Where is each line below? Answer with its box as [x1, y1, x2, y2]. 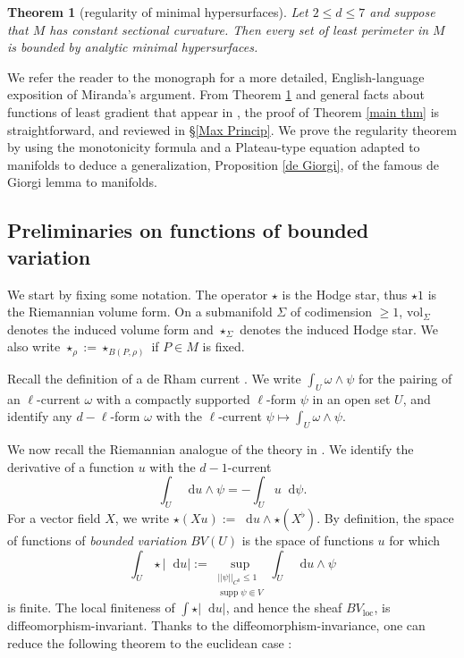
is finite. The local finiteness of [7, 598, 175, 617]
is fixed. [202, 337, 245, 356]
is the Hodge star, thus [282, 284, 408, 303]
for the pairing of [358, 368, 452, 387]
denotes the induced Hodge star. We [240, 319, 439, 338]
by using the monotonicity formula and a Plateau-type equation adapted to [7, 138, 420, 156]
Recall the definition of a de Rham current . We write [7, 368, 301, 387]
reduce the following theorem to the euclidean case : [7, 633, 292, 652]
